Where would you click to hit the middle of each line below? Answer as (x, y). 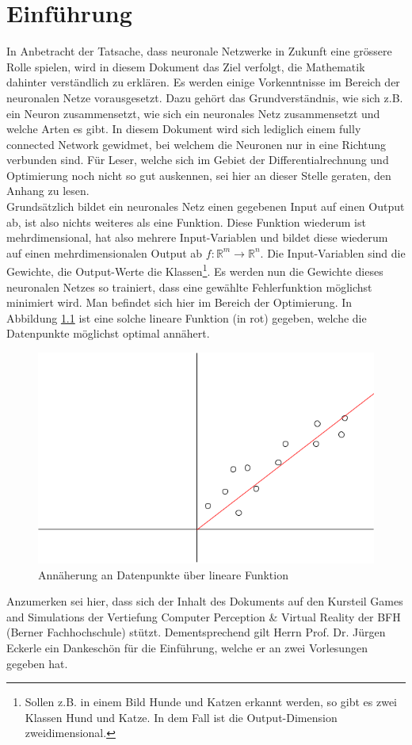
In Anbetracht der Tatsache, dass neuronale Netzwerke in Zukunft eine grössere (199, 51)
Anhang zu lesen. (48, 191)
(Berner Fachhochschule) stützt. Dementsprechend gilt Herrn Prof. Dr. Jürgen (196, 632)
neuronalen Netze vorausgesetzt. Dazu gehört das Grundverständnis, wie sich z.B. (205, 97)
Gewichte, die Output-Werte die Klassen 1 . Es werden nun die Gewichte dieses (195, 270)
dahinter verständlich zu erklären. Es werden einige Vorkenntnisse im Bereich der (203, 82)
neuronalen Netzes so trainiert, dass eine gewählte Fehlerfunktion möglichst (189, 287)
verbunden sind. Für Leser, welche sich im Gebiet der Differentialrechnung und (198, 160)
